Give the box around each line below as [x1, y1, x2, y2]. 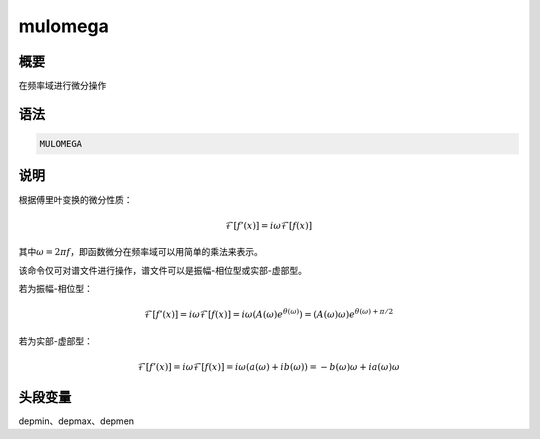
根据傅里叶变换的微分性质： [18, 193, 133, 205]
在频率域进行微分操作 [18, 80, 107, 92]
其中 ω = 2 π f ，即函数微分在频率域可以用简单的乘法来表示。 [18, 246, 264, 258]
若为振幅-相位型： [18, 282, 94, 294]
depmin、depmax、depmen [18, 415, 135, 427]
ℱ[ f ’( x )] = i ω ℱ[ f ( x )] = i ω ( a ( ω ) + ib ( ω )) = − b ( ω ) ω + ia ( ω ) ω [137, 361, 400, 372]
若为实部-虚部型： [18, 335, 94, 347]
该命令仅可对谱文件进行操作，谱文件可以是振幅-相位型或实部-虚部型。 [18, 264, 307, 276]
